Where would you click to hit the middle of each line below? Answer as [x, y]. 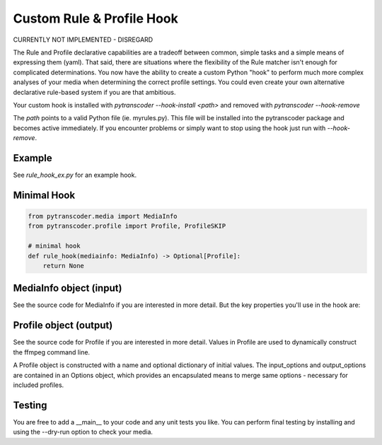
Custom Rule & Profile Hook [95, 18]
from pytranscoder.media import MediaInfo [103, 216]
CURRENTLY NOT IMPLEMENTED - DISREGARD [83, 40]
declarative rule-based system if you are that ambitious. [94, 92]
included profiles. [39, 385]
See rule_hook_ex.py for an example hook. [75, 175]
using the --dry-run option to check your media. [83, 432]
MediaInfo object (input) [68, 288]
